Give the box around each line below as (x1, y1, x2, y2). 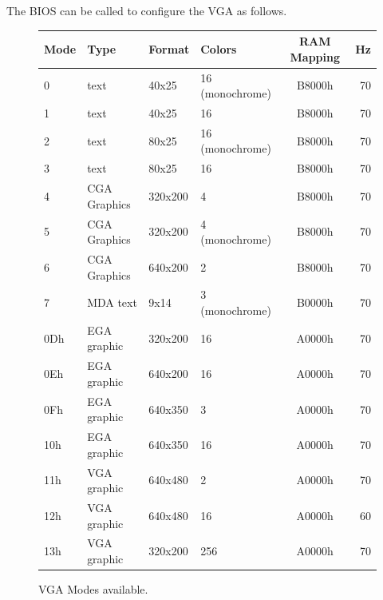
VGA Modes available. (38, 581, 148, 598)
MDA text (87, 294, 137, 311)
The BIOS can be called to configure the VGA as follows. (6, 2, 287, 18)
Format (148, 40, 190, 57)
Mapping (290, 48, 340, 65)
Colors (200, 40, 237, 57)
